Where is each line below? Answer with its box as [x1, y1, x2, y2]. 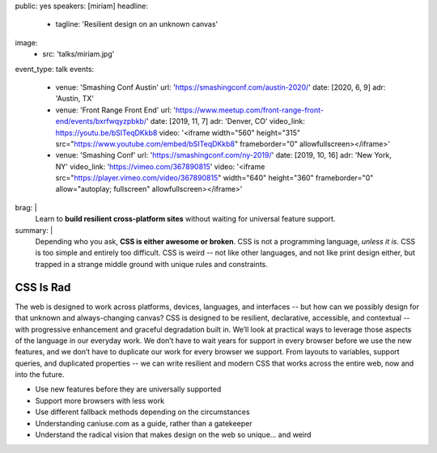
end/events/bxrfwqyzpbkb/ [55, 116, 147, 126]
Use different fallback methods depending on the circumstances [35, 407, 250, 417]
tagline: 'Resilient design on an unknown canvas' [55, 19, 218, 29]
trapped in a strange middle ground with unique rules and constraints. [35, 259, 269, 269]
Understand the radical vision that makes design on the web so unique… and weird [35, 430, 312, 440]
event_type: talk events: [15, 64, 95, 74]
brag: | [15, 202, 37, 212]
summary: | [15, 225, 53, 235]
